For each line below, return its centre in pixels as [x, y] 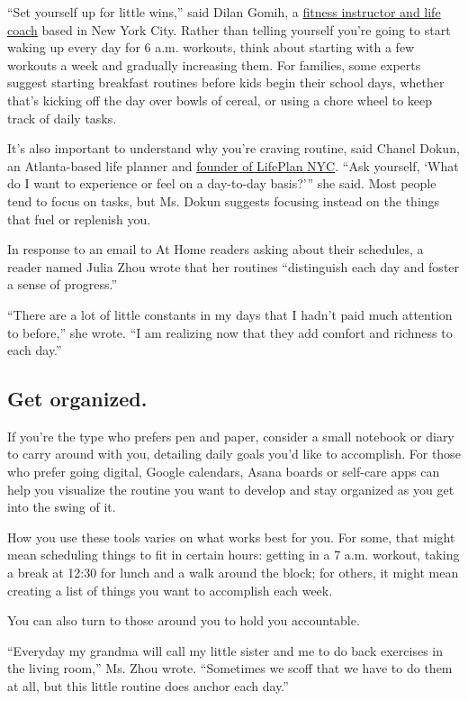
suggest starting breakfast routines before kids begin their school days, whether [226, 82]
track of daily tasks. [62, 118]
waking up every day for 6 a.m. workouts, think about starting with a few [211, 47]
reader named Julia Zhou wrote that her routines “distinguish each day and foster [234, 266]
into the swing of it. [62, 507]
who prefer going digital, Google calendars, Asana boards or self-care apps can [224, 472]
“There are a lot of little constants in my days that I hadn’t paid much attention [230, 314]
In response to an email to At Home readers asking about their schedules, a [216, 249]
